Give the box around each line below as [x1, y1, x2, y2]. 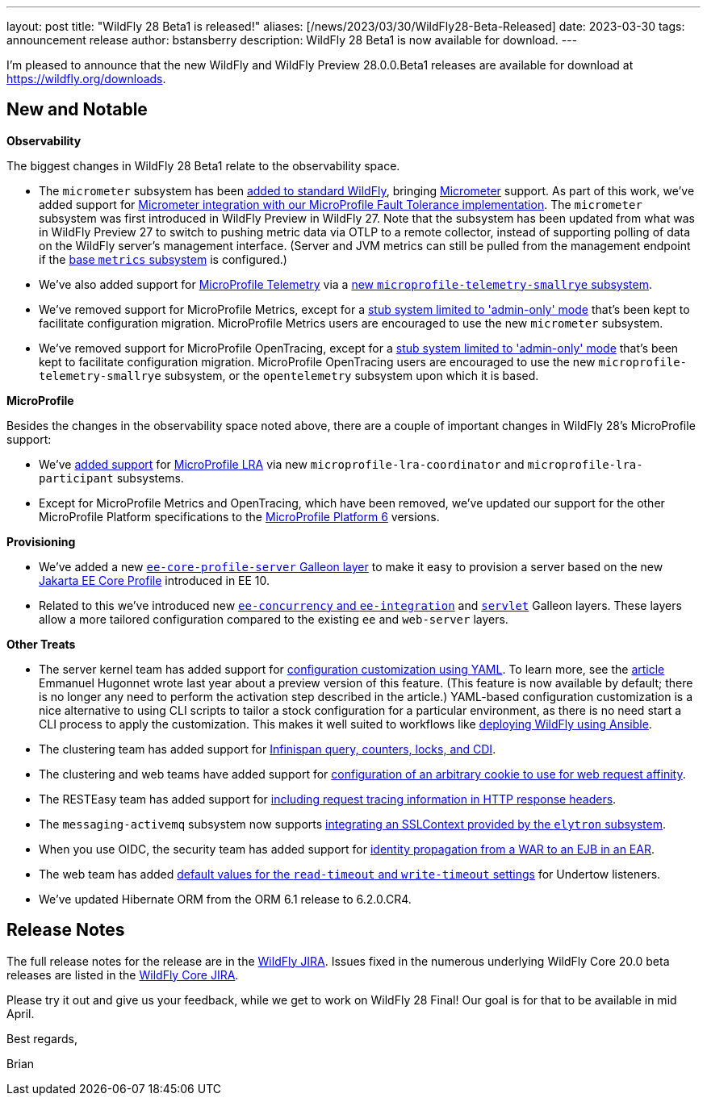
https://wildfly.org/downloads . [6, 72, 166, 86]
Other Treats [6, 637, 76, 651]
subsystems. [116, 470, 184, 485]
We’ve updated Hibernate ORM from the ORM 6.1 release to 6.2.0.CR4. [39, 891, 412, 906]
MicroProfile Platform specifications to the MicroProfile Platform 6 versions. [39, 509, 440, 524]
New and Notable [6, 99, 148, 120]
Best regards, [6, 1031, 77, 1046]
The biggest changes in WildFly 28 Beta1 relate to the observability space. [6, 158, 400, 173]
